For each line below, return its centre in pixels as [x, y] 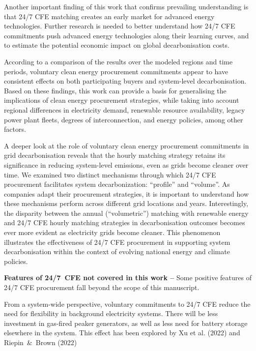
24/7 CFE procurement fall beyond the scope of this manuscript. [102, 287]
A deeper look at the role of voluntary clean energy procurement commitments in [127, 145]
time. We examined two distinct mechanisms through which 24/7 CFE [110, 174]
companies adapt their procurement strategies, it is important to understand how [127, 193]
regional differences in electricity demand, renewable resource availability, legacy [125, 109]
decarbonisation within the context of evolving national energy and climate [117, 251]
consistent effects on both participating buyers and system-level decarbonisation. [125, 81]
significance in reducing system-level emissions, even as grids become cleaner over [126, 164]
